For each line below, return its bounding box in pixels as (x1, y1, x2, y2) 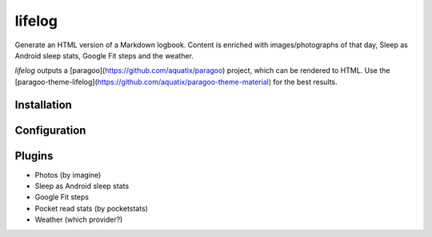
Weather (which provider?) (34, 215, 123, 224)
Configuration (14, 123, 86, 137)
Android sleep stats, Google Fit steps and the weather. (14, 50, 194, 60)
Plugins (14, 149, 54, 163)
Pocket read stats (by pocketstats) (34, 203, 148, 213)
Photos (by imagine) (34, 170, 102, 179)
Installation (14, 98, 72, 111)
